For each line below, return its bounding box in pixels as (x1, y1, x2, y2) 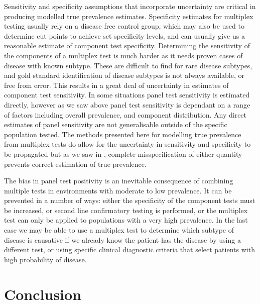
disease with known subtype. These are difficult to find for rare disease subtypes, (4, 60, 252, 70)
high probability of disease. (4, 254, 87, 264)
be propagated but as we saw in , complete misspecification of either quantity (4, 148, 242, 159)
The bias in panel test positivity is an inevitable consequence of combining (4, 175, 233, 186)
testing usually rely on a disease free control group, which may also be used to (4, 21, 244, 31)
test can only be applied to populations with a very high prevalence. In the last (4, 215, 248, 225)
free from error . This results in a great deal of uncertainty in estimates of (4, 79, 229, 90)
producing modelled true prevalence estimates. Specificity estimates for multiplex (4, 11, 253, 21)
